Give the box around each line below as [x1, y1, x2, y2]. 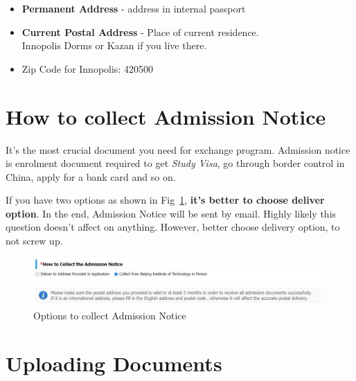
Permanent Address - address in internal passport [21, 1, 246, 15]
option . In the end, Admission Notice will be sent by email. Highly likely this [6, 206, 337, 220]
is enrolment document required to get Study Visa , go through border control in [6, 156, 345, 170]
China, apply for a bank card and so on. [6, 169, 176, 184]
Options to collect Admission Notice [33, 308, 186, 322]
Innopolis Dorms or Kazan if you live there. [21, 38, 207, 53]
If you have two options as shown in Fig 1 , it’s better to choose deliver [6, 193, 325, 207]
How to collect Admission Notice [6, 102, 326, 130]
